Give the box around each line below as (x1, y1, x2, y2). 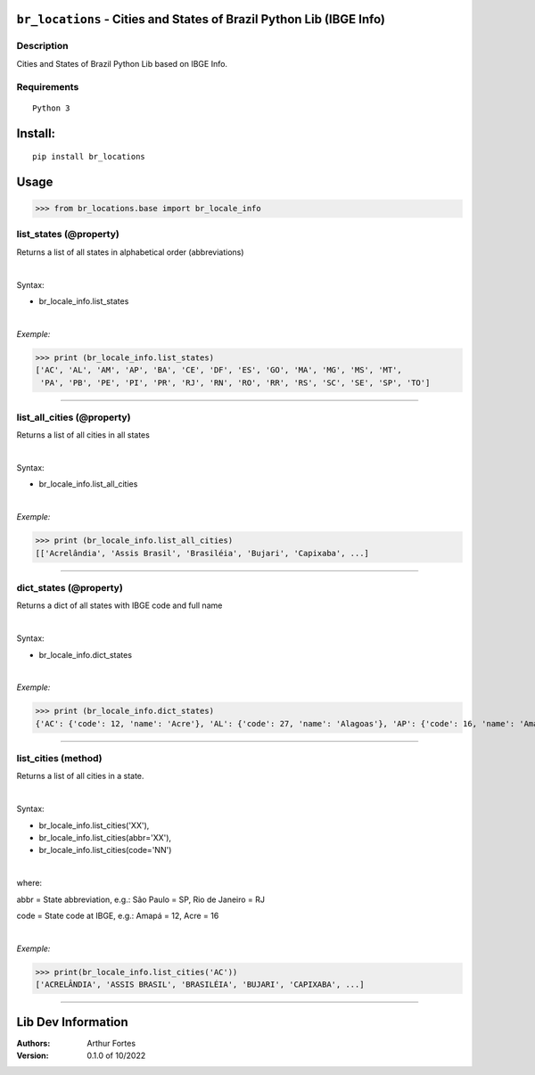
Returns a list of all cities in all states (16, 430, 151, 440)
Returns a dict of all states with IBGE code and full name (16, 600, 223, 611)
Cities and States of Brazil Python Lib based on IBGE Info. (16, 58, 227, 69)
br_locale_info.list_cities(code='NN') (38, 845, 172, 856)
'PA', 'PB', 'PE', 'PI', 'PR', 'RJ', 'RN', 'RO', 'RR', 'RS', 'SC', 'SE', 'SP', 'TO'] (40, 377, 431, 388)
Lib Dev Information (16, 1014, 128, 1030)
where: (16, 878, 43, 889)
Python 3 (32, 103, 70, 113)
